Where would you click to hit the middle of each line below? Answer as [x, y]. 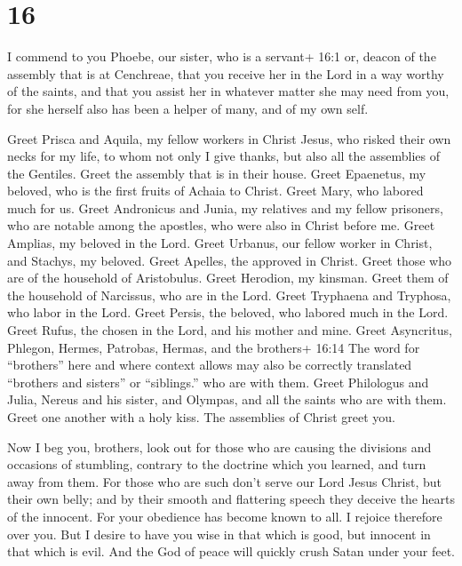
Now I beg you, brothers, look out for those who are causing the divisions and [219, 446]
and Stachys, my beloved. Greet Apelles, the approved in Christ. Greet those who [229, 260]
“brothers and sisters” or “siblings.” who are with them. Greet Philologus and [218, 382]
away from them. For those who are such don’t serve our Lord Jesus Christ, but [224, 481]
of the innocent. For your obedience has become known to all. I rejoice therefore [225, 516]
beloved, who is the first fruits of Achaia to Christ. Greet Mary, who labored [215, 191]
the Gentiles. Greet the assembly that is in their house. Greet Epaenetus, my [217, 173]
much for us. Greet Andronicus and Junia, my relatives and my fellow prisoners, [225, 207]
